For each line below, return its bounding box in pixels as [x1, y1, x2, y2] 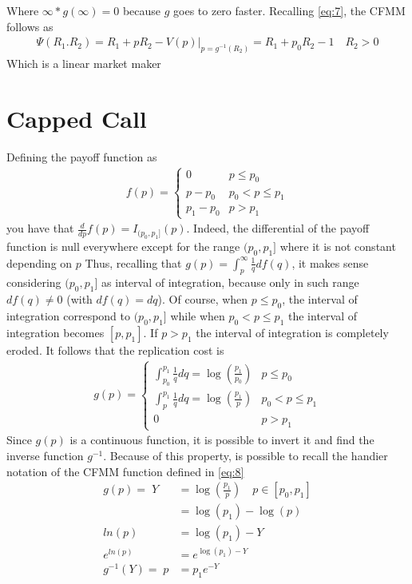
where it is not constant [279, 237, 396, 254]
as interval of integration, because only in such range [101, 274, 359, 291]
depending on [6, 254, 73, 271]
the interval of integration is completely [196, 324, 389, 340]
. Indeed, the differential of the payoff [186, 220, 370, 236]
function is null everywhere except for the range [6, 237, 240, 254]
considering [6, 274, 61, 291]
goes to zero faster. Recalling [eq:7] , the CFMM [173, 2, 406, 18]
